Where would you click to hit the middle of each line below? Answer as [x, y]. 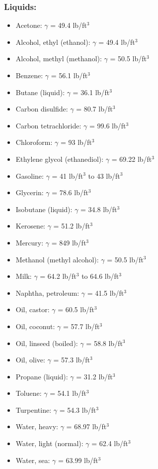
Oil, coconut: [35, 326]
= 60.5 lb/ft [76, 309]
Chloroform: [34, 142]
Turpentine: [34, 410]
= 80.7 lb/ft [94, 109]
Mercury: [30, 242]
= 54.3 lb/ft [78, 410]
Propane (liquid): [42, 376]
